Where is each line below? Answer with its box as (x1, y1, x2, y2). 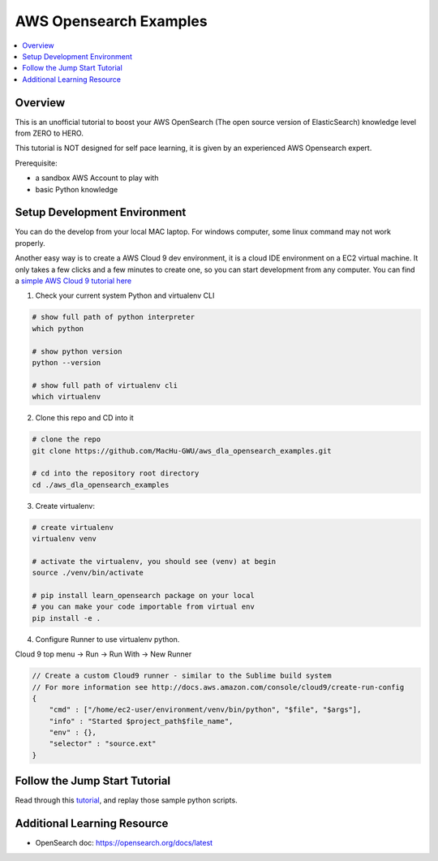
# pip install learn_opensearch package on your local (32, 591, 255, 600)
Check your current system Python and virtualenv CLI (35, 291, 215, 300)
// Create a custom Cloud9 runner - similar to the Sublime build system (32, 671, 332, 681)
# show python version (32, 347, 122, 356)
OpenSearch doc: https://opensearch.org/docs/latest (35, 838, 213, 848)
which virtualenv (32, 392, 101, 402)
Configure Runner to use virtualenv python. (35, 634, 180, 644)
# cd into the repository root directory (32, 469, 200, 478)
